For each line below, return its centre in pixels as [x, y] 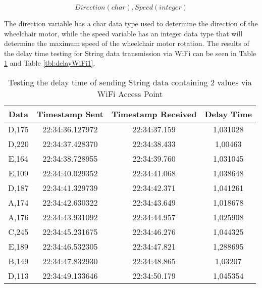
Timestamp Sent [70, 114]
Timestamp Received [154, 114]
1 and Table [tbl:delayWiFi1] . [50, 63]
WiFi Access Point [130, 93]
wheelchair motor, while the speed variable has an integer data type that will [123, 33]
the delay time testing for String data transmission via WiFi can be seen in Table [130, 53]
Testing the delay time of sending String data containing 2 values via [130, 82]
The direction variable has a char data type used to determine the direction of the [131, 23]
